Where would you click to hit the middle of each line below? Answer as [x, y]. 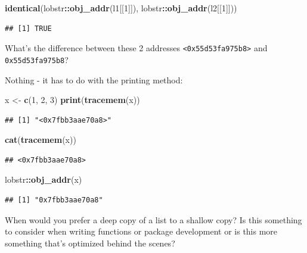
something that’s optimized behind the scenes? [90, 243]
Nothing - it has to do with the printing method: [94, 79]
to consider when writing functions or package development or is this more [141, 231]
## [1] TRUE [28, 28]
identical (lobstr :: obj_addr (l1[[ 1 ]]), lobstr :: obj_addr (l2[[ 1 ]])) [121, 8]
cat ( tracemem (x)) [41, 140]
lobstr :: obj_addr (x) [44, 179]
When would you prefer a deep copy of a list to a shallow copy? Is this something [153, 219]
